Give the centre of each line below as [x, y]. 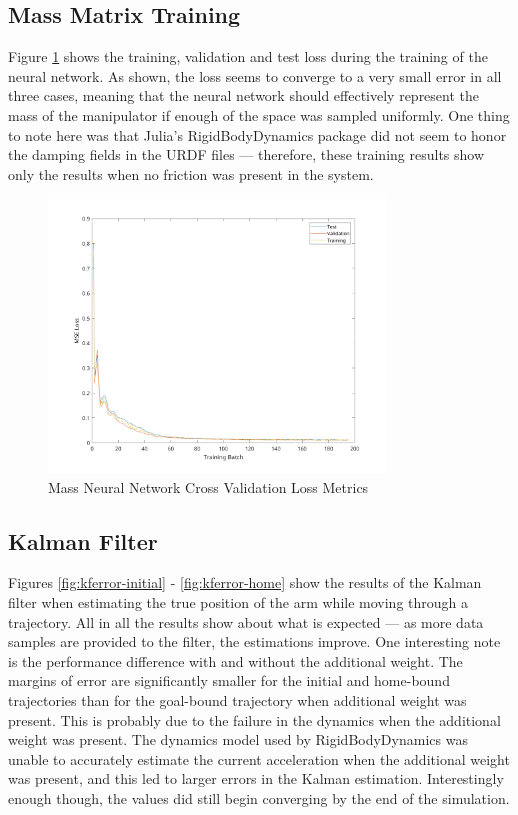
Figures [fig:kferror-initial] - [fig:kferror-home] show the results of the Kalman [245, 582]
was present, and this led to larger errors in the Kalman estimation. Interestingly [256, 778]
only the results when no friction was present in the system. [191, 173]
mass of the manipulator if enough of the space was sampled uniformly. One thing [259, 114]
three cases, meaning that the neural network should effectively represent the [244, 95]
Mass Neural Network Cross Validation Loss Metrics [208, 486]
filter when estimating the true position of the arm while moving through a [238, 601]
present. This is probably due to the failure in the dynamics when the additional [254, 719]
